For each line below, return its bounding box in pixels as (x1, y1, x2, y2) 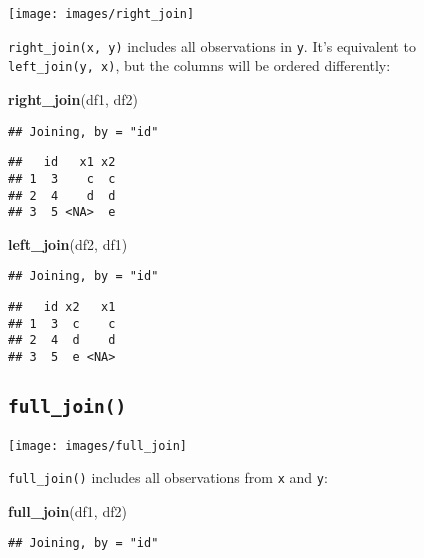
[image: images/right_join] (8, 7, 195, 21)
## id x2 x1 (8, 300, 116, 315)
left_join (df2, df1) (8, 233, 128, 254)
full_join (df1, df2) (8, 500, 127, 521)
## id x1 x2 (8, 155, 116, 170)
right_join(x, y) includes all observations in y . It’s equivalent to (8, 35, 416, 56)
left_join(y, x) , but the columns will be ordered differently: (8, 55, 391, 76)
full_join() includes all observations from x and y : (8, 467, 328, 488)
